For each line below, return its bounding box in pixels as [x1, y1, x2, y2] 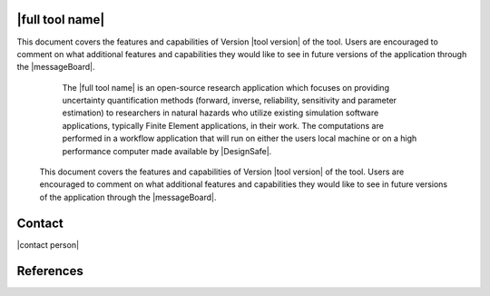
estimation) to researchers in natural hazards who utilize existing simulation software [62, 107, 379, 118]
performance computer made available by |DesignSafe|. [62, 145, 272, 156]
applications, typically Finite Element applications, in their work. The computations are [62, 120, 385, 131]
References [16, 263, 83, 279]
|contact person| [16, 239, 80, 250]
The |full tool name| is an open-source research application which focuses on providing [62, 82, 390, 93]
